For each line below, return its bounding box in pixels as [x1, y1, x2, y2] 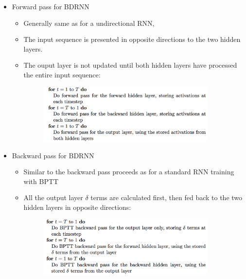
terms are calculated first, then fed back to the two [90, 192, 243, 203]
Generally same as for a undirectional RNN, [23, 18, 155, 28]
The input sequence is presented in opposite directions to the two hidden [23, 34, 241, 44]
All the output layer [23, 192, 83, 203]
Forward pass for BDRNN [12, 1, 89, 11]
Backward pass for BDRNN [12, 150, 94, 160]
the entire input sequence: [23, 69, 101, 79]
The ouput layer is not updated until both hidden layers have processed [23, 60, 237, 70]
